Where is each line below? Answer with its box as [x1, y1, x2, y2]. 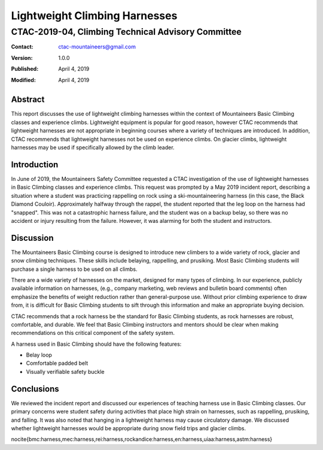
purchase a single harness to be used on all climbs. [11, 265, 138, 273]
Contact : [11, 43, 34, 50]
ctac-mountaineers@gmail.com [58, 43, 136, 50]
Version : [11, 54, 33, 61]
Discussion [11, 232, 54, 243]
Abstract [11, 95, 45, 105]
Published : [11, 65, 39, 73]
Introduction [11, 159, 59, 170]
